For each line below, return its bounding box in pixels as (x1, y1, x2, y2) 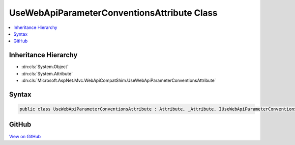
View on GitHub (9, 133, 41, 139)
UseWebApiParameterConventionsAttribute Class (9, 7, 218, 18)
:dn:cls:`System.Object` (21, 64, 69, 70)
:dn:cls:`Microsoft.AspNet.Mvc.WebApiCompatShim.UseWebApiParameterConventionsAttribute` (21, 77, 216, 83)
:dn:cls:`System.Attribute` (21, 71, 73, 76)
